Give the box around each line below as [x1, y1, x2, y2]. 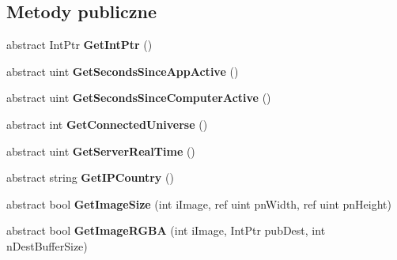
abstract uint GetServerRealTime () [6, 142, 195, 159]
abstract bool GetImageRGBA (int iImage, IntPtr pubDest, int [6, 222, 326, 239]
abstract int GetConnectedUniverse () [6, 115, 208, 132]
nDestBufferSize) [6, 237, 88, 254]
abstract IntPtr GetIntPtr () [6, 36, 153, 53]
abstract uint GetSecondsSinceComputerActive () [6, 89, 271, 106]
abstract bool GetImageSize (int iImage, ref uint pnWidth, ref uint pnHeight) [6, 195, 391, 212]
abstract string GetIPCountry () [6, 169, 174, 186]
